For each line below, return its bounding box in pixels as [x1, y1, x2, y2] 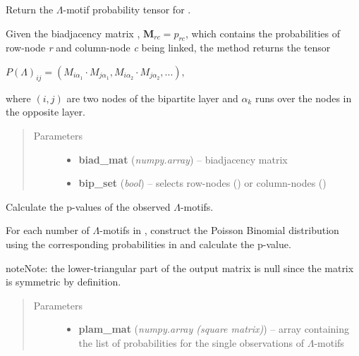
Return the [6, 2, 54, 16]
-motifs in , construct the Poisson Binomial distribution [99, 223, 339, 238]
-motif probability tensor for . [63, 2, 191, 16]
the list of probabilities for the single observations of [78, 335, 305, 350]
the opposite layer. [6, 104, 85, 119]
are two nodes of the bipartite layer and [66, 90, 238, 105]
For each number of [6, 223, 90, 238]
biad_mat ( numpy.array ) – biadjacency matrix [78, 152, 288, 166]
